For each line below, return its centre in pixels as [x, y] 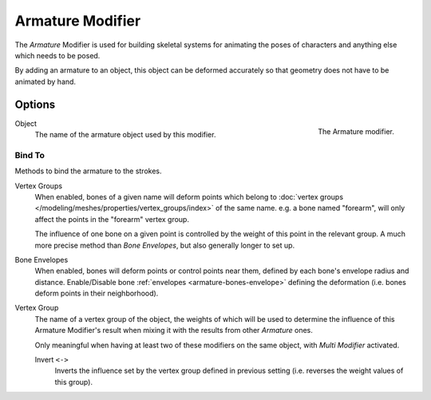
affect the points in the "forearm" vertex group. [112, 219]
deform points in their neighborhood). [97, 293]
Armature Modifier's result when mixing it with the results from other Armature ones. [174, 331]
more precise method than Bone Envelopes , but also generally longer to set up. [165, 245]
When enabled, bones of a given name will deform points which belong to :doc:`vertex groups [189, 196]
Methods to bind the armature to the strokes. [88, 171]
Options [35, 104]
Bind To [30, 155]
